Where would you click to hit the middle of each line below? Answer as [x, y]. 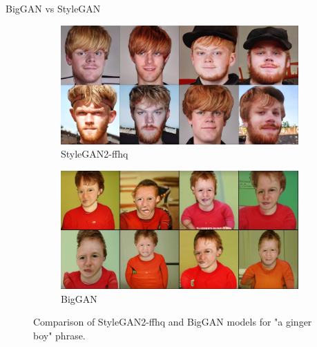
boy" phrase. [59, 335]
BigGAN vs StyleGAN [53, 8]
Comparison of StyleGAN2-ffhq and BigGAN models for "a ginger [173, 322]
